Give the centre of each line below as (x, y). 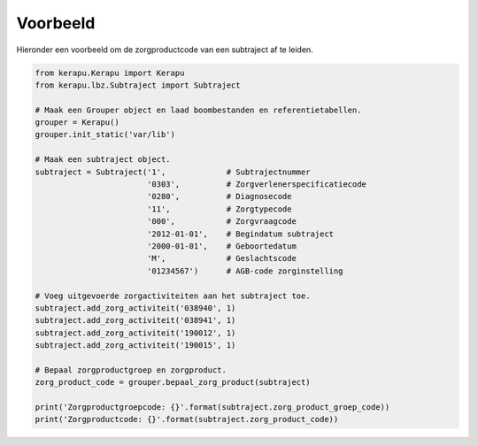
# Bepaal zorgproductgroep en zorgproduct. (131, 370)
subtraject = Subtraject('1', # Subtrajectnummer (173, 172)
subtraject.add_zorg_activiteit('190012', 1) (135, 333)
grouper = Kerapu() (77, 123)
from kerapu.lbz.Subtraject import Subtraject (138, 85)
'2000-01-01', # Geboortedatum (221, 246)
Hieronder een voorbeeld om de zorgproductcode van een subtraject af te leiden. (165, 50)
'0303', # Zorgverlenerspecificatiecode (257, 185)
